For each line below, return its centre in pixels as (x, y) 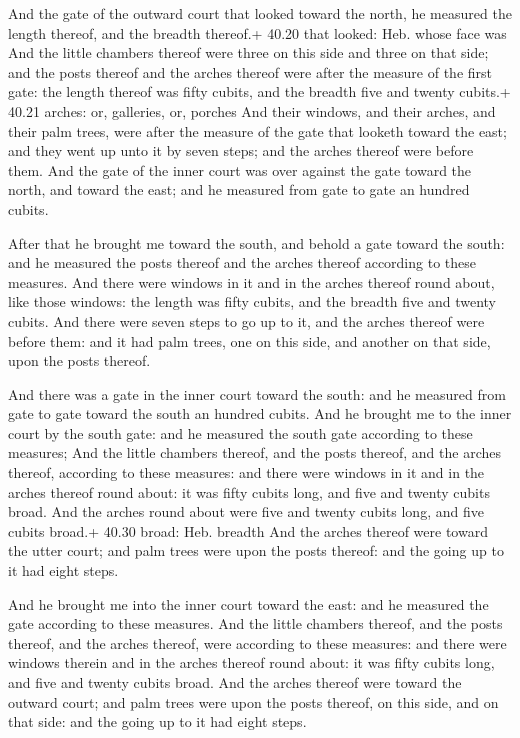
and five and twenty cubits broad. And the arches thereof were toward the (235, 682)
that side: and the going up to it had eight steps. (157, 721)
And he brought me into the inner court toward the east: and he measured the (248, 603)
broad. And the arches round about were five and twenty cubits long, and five (246, 511)
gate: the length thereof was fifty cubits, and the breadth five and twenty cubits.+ (259, 91)
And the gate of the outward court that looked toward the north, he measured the (260, 13)
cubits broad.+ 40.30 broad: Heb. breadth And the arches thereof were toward (248, 530)
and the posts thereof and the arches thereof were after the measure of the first (250, 71)
